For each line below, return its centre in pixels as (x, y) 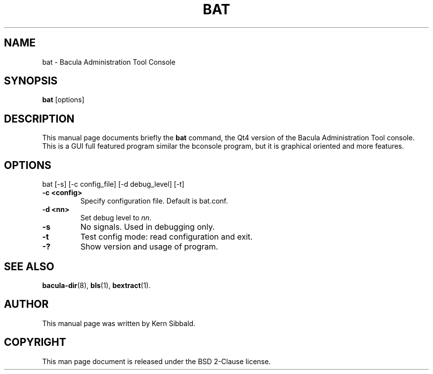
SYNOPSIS (31, 81)
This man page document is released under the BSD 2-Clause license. (156, 361)
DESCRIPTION (39, 119)
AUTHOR (26, 304)
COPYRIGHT (35, 342)
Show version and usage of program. (149, 247)
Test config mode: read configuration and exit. (167, 237)
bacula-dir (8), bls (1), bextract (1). (96, 285)
